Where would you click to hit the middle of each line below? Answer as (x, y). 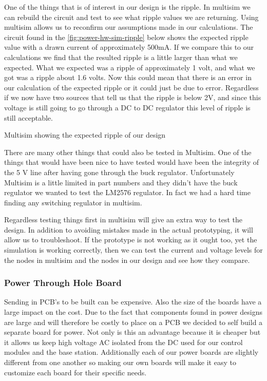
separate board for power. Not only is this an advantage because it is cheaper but (132, 332)
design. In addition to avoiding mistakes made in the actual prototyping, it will (129, 229)
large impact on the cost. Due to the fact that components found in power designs (133, 312)
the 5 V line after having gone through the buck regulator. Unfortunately (119, 172)
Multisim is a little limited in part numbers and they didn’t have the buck (121, 182)
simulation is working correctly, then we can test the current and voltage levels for (133, 250)
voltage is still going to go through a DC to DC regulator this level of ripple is (127, 107)
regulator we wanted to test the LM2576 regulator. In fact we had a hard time (127, 192)
